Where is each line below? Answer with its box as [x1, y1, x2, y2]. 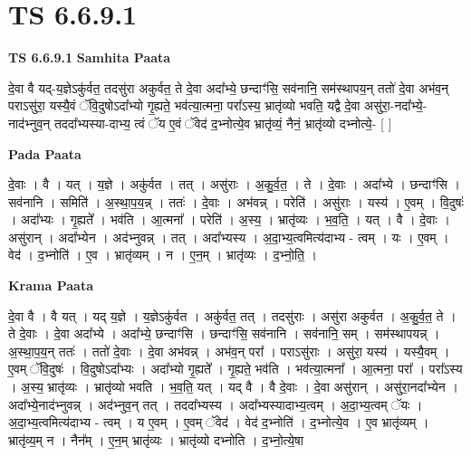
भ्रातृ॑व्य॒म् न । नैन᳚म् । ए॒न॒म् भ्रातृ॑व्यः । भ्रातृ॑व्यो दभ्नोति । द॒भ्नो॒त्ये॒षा [8, 430, 303, 449]
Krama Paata [8, 276, 93, 295]
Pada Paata [8, 144, 82, 163]
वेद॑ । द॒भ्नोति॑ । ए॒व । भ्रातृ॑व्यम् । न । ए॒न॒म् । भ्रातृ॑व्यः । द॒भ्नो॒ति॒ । [8, 245, 318, 264]
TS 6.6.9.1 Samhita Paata [8, 48, 171, 67]
